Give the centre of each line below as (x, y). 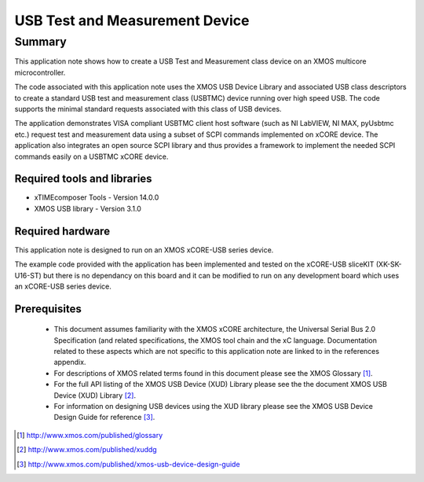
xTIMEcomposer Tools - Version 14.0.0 (97, 197)
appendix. (70, 362)
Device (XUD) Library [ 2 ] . (95, 395)
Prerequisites (48, 309)
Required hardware (62, 231)
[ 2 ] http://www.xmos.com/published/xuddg (87, 450)
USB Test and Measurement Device (132, 20)
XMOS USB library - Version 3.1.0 (88, 208)
